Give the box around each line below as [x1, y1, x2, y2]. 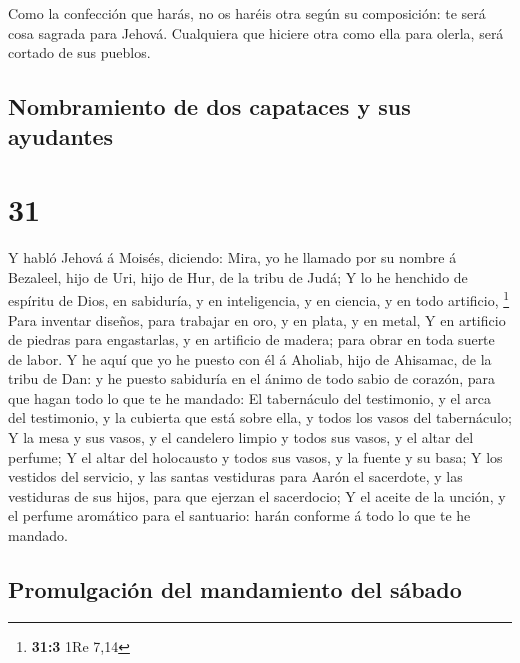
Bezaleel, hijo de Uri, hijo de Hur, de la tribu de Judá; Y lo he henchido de [8, 266, 468, 287]
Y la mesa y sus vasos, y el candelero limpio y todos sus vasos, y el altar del [8, 427, 474, 448]
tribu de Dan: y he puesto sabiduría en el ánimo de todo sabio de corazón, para [8, 368, 496, 389]
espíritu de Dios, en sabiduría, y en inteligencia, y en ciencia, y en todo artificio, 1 [8, 287, 510, 310]
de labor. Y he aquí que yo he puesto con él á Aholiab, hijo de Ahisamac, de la [8, 348, 492, 369]
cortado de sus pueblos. [8, 42, 151, 63]
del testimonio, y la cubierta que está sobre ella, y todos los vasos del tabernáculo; [8, 407, 512, 428]
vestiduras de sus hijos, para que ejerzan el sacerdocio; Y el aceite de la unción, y [8, 485, 506, 506]
